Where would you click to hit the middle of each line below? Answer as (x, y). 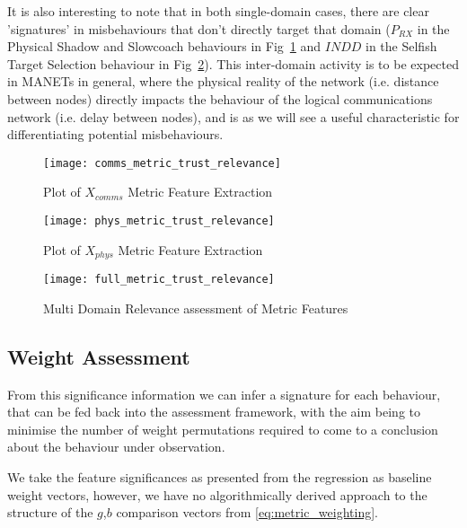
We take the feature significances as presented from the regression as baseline (220, 476)
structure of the (50, 512)
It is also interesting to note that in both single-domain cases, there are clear (218, 11)
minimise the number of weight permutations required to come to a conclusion (223, 429)
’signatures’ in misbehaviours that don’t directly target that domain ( (199, 28)
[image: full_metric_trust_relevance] (159, 280)
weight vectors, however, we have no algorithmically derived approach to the (217, 494)
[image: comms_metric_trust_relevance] (162, 163)
